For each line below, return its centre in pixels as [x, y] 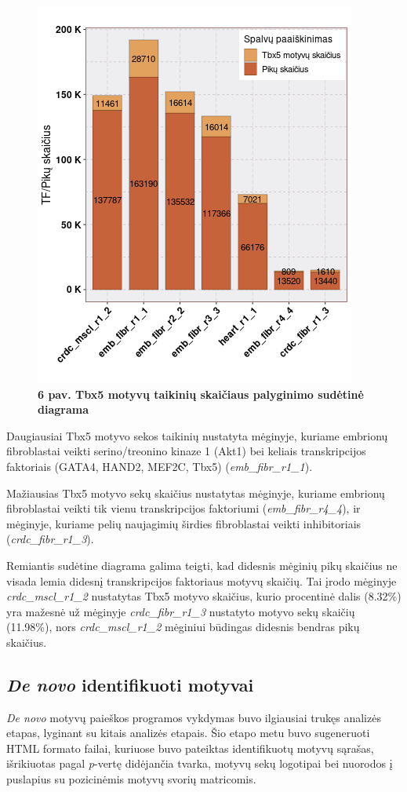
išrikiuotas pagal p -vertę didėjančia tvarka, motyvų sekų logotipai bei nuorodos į [200, 763]
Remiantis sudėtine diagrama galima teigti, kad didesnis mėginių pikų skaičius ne [202, 565]
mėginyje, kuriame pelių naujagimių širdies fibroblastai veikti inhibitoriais [184, 523]
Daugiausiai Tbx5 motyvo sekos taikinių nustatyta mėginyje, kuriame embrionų [197, 435]
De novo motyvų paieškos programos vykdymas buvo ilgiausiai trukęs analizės [194, 717]
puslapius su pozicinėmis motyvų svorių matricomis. [131, 779]
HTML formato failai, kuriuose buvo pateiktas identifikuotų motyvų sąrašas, [190, 748]
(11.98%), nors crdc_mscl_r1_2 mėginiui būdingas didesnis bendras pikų [183, 627]
